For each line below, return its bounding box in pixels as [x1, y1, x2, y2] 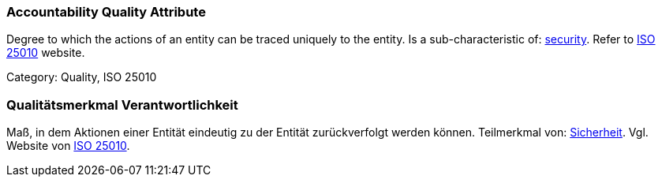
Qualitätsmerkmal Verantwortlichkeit [6, 96, 238, 113]
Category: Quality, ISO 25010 [6, 70, 157, 84]
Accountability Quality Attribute [6, 4, 206, 20]
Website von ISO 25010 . [6, 139, 130, 153]
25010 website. [6, 46, 85, 60]
